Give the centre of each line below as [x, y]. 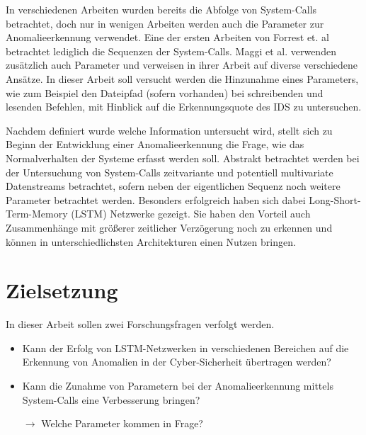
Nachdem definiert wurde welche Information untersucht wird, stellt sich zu [169, 130]
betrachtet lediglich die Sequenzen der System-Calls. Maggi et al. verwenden [171, 51]
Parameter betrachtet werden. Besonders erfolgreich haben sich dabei [156, 199]
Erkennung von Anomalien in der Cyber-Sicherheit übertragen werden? [177, 362]
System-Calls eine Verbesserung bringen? [111, 399]
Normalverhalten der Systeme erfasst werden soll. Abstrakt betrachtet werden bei [183, 158]
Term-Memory [37, 214]
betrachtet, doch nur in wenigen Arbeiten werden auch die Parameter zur [165, 23]
